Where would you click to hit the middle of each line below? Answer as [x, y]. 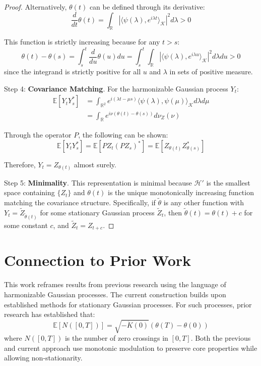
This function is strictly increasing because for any [82, 42]
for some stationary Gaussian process [97, 212]
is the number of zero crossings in [116, 338]
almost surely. [95, 164]
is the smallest [228, 182]
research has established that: [50, 314]
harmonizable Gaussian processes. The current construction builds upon [115, 294]
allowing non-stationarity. [43, 358]
